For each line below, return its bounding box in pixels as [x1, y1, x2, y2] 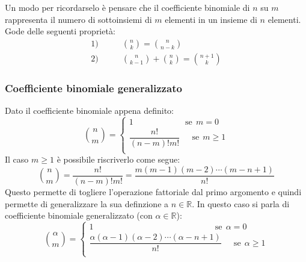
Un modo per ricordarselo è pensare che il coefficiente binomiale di [5, 1, 250, 13]
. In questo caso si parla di [192, 197, 290, 210]
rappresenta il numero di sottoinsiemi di [5, 13, 152, 25]
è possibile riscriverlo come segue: [57, 153, 180, 166]
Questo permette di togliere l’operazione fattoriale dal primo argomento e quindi [5, 185, 302, 198]
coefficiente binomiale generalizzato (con [5, 209, 153, 222]
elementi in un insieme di [165, 13, 257, 25]
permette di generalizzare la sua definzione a [5, 197, 169, 210]
